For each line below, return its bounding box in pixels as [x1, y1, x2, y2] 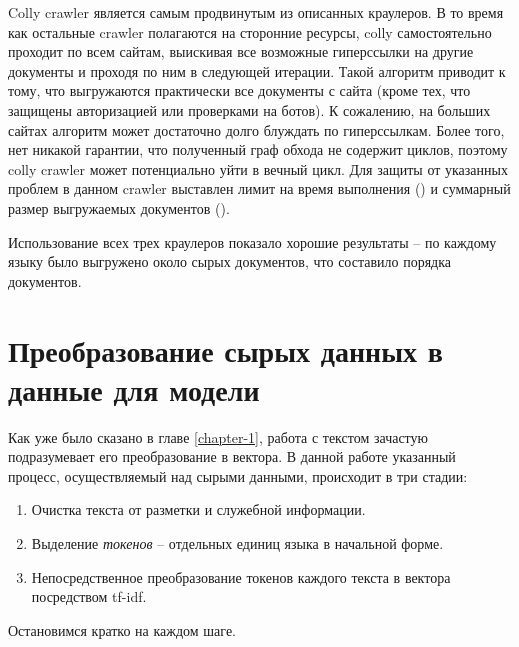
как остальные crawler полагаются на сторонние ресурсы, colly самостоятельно [8, 21, 492, 42]
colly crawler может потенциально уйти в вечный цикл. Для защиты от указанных [8, 158, 508, 179]
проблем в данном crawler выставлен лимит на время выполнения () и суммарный [8, 178, 511, 199]
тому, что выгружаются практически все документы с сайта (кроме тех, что [8, 80, 471, 101]
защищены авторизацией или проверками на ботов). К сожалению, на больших [8, 99, 491, 120]
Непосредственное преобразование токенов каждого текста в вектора [31, 566, 451, 587]
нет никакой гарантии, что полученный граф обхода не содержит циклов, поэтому [8, 139, 508, 160]
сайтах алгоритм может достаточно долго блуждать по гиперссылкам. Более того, [8, 119, 505, 140]
